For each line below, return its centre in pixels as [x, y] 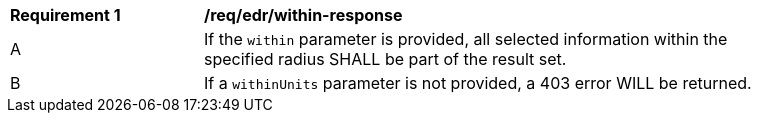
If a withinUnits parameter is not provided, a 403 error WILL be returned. [478, 83]
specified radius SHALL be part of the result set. [385, 59]
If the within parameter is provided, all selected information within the [466, 39]
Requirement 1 [65, 15]
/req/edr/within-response [303, 15]
